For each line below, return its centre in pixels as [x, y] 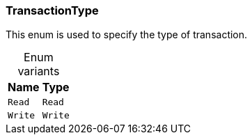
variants [39, 71]
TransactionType [52, 10]
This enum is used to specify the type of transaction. [127, 35]
